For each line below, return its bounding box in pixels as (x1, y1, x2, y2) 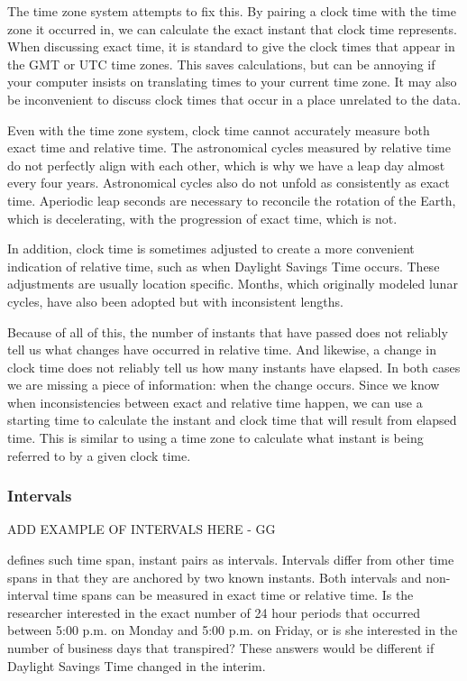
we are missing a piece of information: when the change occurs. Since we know (7, 375, 440, 394)
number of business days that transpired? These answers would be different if (7, 639, 435, 658)
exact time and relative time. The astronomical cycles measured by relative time (7, 138, 451, 157)
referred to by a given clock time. (7, 446, 191, 465)
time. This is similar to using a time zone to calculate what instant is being (7, 428, 424, 447)
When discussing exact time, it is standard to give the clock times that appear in (7, 37, 455, 56)
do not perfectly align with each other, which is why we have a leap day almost (7, 155, 445, 174)
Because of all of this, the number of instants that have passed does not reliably (7, 322, 448, 341)
